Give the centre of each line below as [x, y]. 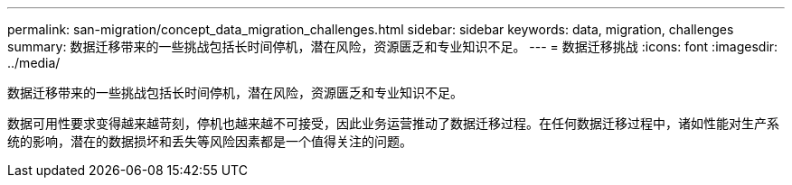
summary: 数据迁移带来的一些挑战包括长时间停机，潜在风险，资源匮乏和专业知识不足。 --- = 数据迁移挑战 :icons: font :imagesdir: [393, 46]
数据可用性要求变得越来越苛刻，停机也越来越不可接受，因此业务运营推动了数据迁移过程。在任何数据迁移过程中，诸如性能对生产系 [393, 123]
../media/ [34, 63]
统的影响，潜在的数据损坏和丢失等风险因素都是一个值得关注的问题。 [210, 141]
